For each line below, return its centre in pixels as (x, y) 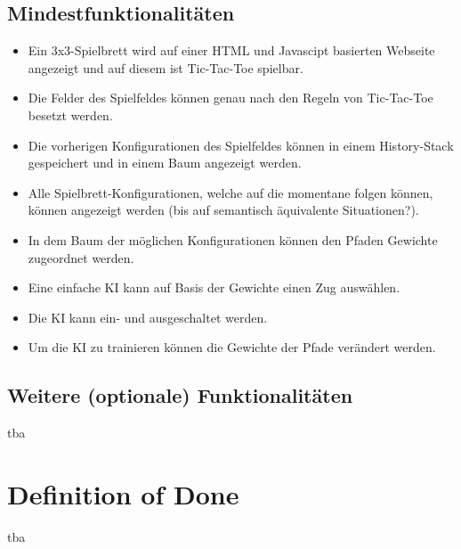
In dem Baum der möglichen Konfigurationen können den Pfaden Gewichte (233, 239)
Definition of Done (123, 493)
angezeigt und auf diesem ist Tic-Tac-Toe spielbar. (166, 67)
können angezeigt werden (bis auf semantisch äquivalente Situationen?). (223, 210)
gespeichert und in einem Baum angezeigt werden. (165, 163)
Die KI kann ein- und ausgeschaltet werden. (148, 317)
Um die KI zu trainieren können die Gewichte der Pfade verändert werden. (232, 347)
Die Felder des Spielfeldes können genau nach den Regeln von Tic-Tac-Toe (230, 98)
